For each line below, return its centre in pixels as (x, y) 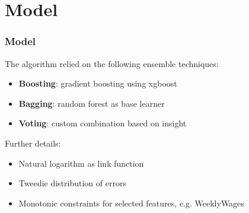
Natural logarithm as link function (81, 163)
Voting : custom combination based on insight (103, 123)
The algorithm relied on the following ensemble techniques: (112, 63)
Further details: (33, 143)
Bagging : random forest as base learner (92, 103)
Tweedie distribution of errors (72, 183)
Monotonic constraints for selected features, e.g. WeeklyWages (131, 203)
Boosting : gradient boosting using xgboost (98, 83)
